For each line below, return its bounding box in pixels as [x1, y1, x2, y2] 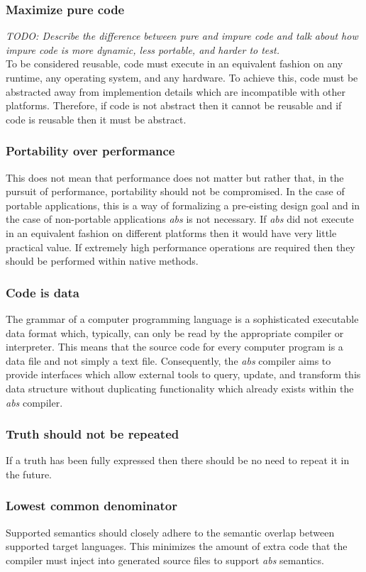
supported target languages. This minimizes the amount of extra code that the [6, 539, 348, 554]
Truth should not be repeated [6, 425, 179, 443]
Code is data [6, 283, 79, 301]
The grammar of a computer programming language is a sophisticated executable [6, 311, 359, 326]
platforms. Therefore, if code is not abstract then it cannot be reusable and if [6, 98, 342, 113]
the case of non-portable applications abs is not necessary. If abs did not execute [6, 211, 354, 226]
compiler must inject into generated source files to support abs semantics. [6, 552, 324, 567]
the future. [6, 466, 52, 481]
